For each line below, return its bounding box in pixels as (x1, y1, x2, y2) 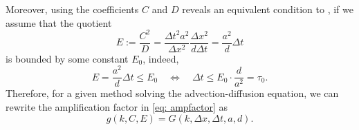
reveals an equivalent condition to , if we (182, 2, 353, 16)
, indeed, (142, 51, 179, 65)
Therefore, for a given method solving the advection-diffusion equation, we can (6, 86, 339, 100)
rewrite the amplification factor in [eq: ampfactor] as (6, 100, 228, 114)
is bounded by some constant (6, 51, 129, 65)
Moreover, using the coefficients (6, 2, 139, 16)
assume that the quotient (6, 15, 112, 30)
